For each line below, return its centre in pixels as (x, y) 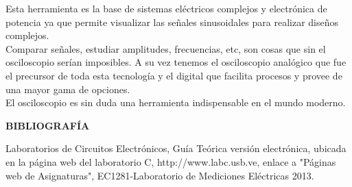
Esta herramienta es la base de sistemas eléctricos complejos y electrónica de (166, 8)
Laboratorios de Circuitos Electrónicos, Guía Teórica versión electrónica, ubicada (176, 148)
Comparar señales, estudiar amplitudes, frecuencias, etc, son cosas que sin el (166, 48)
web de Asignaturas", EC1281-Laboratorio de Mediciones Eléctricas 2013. (160, 175)
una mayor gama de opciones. (68, 89)
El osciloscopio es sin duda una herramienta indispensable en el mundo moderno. (176, 102)
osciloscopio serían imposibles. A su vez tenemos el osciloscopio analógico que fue (176, 62)
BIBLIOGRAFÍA (48, 125)
